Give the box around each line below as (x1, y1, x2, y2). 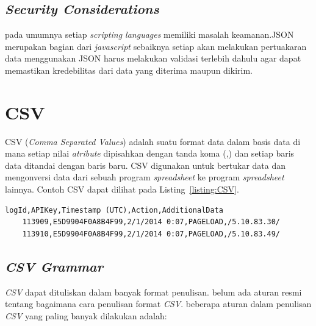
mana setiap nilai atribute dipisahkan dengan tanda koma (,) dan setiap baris (5, 147, 295, 160)
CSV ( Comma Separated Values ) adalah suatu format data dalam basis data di (5, 135, 301, 147)
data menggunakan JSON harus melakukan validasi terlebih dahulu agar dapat (5, 52, 301, 65)
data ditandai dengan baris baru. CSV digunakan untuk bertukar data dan (5, 158, 286, 171)
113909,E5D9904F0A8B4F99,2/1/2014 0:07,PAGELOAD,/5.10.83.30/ (22, 218, 281, 227)
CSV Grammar (5, 257, 104, 275)
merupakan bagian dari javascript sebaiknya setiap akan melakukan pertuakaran (5, 40, 307, 52)
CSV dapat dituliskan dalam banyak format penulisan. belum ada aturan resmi (5, 285, 302, 298)
